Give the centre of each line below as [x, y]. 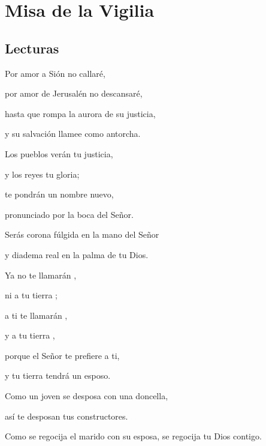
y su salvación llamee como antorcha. [73, 134]
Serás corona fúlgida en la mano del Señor [82, 234]
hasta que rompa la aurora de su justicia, [80, 113]
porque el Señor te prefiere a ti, [62, 355]
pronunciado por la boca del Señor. [69, 214]
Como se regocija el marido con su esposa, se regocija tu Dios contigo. [133, 436]
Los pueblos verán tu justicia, [59, 153]
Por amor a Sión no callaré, [55, 73]
